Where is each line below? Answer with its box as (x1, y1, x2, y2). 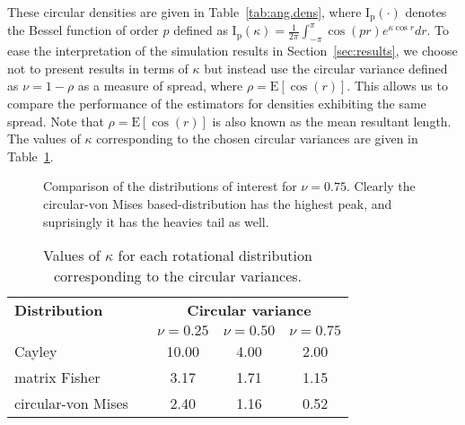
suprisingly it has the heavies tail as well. (43, 212, 269, 230)
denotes (405, 3, 447, 21)
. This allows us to (347, 76, 448, 95)
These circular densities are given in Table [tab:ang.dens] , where (7, 3, 362, 21)
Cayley (14, 341, 57, 362)
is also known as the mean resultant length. (212, 111, 452, 130)
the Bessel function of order (7, 21, 159, 39)
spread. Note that (7, 111, 104, 130)
